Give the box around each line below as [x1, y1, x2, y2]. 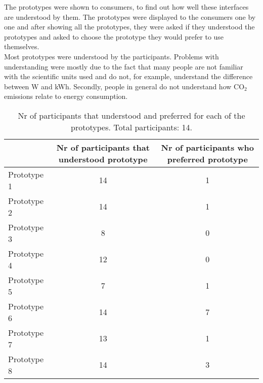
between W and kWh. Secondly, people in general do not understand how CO [4, 81, 245, 91]
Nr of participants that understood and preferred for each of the [18, 109, 245, 121]
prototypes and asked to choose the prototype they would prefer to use [4, 31, 224, 42]
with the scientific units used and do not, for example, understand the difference [4, 71, 253, 82]
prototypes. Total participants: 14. [71, 121, 192, 133]
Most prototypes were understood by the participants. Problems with [4, 51, 219, 61]
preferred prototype [167, 153, 248, 165]
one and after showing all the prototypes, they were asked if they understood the [4, 21, 255, 32]
